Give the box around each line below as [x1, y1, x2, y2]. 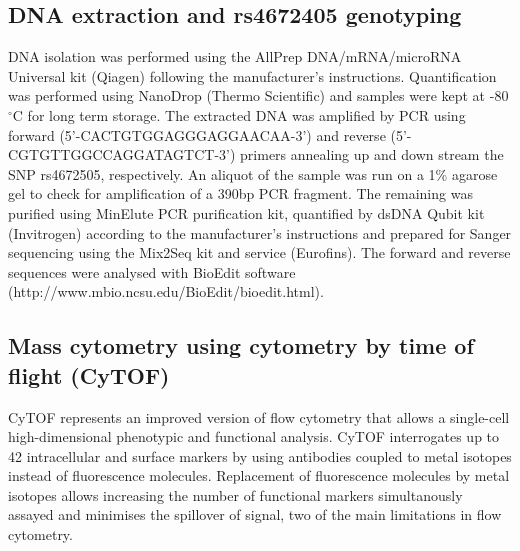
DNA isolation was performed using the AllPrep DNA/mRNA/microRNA [8, 46, 462, 67]
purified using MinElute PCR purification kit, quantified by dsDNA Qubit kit [8, 202, 485, 223]
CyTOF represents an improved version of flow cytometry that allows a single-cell [8, 406, 510, 427]
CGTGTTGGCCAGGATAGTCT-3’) [8, 144, 236, 165]
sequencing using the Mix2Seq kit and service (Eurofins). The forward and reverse [8, 242, 511, 263]
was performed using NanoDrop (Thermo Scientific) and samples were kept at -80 [8, 85, 509, 106]
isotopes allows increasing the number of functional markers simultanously [8, 484, 463, 505]
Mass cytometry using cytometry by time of [8, 330, 474, 361]
